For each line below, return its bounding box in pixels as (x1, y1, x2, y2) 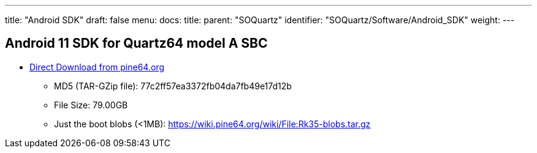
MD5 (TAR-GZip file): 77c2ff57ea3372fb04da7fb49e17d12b (54, 80, 292, 91)
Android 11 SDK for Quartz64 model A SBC (5, 35, 268, 51)
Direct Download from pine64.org (29, 61, 164, 72)
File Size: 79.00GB (54, 99, 128, 110)
